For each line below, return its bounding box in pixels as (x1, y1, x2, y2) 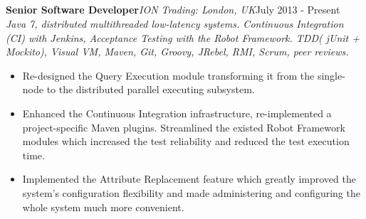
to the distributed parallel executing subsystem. (46, 82, 255, 97)
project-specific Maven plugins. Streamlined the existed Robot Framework (22, 119, 345, 134)
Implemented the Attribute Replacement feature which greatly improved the (22, 171, 356, 186)
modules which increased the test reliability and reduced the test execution (22, 134, 350, 149)
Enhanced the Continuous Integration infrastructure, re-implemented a (22, 105, 332, 120)
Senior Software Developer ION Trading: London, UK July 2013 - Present (6, 2, 340, 17)
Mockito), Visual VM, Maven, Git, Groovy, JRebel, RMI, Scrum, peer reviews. (6, 44, 349, 59)
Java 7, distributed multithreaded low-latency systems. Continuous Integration (6, 16, 344, 31)
